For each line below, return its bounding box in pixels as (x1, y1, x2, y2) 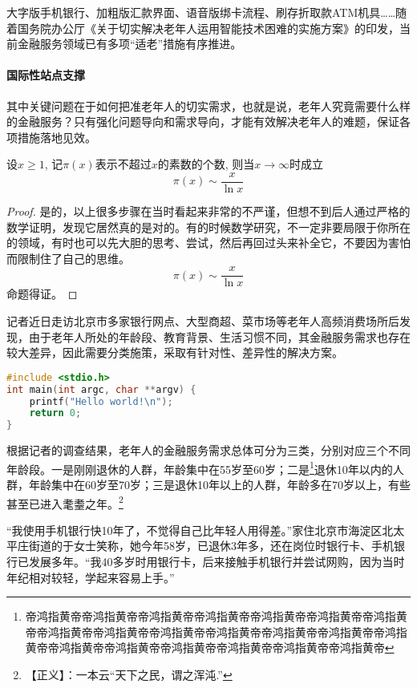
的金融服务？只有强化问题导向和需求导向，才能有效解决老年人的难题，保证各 (6, 113, 411, 130)
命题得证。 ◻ (6, 285, 78, 302)
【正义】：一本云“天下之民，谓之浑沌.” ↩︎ (25, 666, 233, 683)
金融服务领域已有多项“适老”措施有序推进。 (17, 35, 242, 52)
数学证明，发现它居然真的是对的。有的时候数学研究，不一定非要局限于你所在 (6, 218, 411, 235)
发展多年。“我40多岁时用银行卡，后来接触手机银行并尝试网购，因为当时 (28, 553, 405, 570)
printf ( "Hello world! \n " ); (29, 395, 173, 407)
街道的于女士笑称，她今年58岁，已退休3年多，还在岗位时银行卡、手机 (28, 537, 394, 554)
